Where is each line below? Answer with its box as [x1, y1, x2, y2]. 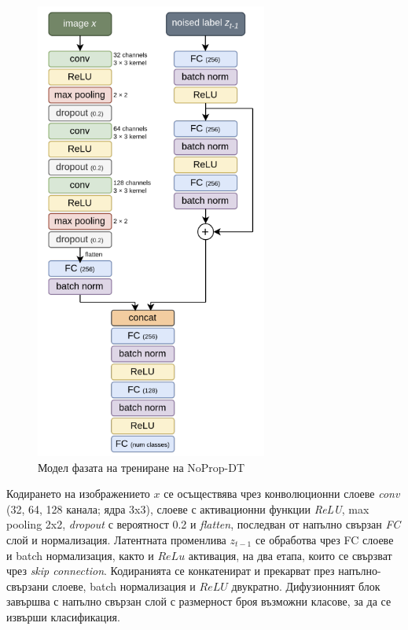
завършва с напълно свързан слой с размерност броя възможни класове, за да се [6, 593, 391, 610]
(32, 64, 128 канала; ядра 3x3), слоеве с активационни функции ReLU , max [6, 500, 369, 517]
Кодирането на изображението [6, 485, 150, 502]
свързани [6, 577, 49, 594]
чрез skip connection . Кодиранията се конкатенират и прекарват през [6, 562, 335, 579]
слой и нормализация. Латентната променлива [6, 531, 226, 547]
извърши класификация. [6, 608, 120, 624]
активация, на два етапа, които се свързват [188, 547, 392, 563]
